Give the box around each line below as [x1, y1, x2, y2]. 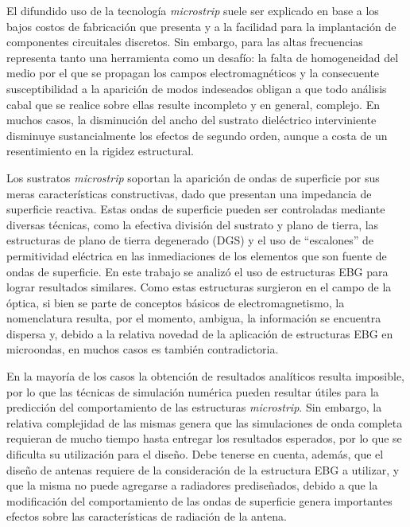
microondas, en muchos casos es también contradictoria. [6, 341, 279, 357]
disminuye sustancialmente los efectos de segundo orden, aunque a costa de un [6, 127, 388, 143]
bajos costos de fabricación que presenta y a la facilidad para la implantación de [6, 18, 396, 34]
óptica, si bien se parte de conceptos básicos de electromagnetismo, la [6, 294, 345, 310]
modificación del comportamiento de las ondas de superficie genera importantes [6, 492, 393, 509]
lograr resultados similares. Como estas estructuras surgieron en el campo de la [6, 279, 392, 295]
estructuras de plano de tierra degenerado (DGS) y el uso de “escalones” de [6, 232, 374, 248]
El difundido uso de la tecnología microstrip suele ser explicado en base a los [6, 2, 379, 18]
